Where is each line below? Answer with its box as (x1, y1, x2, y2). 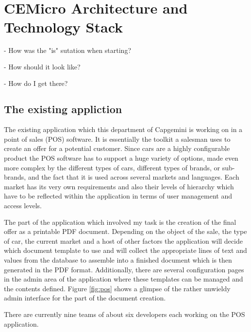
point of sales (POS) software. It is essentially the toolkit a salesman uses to (4, 133, 231, 144)
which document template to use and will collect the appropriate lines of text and (4, 245, 247, 255)
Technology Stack (4, 17, 123, 37)
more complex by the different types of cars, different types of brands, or (4, 162, 220, 172)
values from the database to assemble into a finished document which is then (4, 255, 232, 265)
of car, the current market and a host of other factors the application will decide (4, 235, 243, 246)
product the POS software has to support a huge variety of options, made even (4, 153, 238, 163)
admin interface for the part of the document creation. (4, 293, 166, 303)
